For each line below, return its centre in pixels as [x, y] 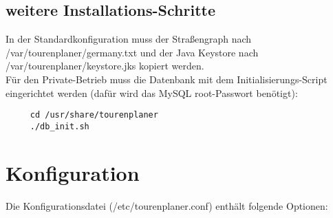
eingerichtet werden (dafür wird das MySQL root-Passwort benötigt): [152, 92]
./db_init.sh [60, 126]
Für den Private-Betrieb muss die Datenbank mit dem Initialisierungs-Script [166, 79]
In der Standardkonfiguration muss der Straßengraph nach [129, 39]
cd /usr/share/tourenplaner [94, 115]
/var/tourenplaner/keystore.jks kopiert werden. [105, 66]
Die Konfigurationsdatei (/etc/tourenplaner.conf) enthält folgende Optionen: [167, 205]
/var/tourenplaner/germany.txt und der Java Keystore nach [132, 52]
